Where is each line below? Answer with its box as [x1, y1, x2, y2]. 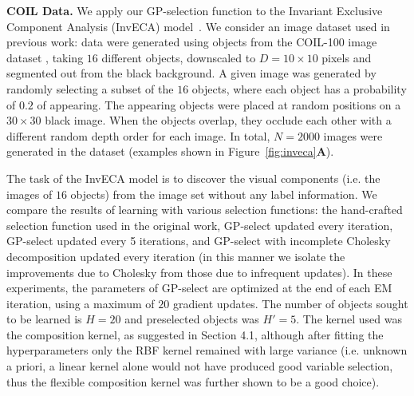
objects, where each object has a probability [191, 80, 407, 97]
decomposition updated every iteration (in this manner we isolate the [6, 247, 345, 264]
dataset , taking [6, 49, 84, 65]
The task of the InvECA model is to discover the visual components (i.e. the [6, 169, 380, 186]
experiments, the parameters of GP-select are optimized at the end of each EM [6, 279, 392, 296]
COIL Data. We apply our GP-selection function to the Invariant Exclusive [6, 2, 383, 18]
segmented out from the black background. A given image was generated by [6, 65, 377, 81]
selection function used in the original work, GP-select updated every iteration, [6, 216, 393, 233]
